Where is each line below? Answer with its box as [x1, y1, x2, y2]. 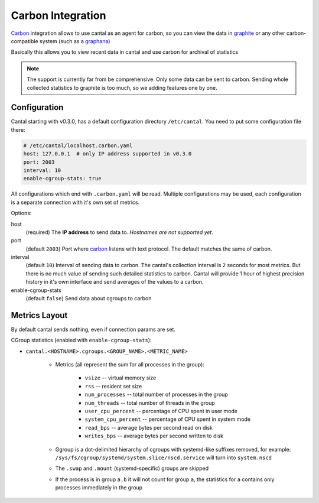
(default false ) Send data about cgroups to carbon [25, 295, 152, 302]
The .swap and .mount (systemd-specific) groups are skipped [55, 465, 209, 472]
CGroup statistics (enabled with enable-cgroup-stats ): [11, 337, 152, 344]
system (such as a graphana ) [39, 37, 110, 44]
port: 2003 [23, 158, 55, 165]
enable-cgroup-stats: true [23, 175, 102, 182]
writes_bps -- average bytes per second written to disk [84, 432, 224, 440]
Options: [11, 210, 32, 217]
